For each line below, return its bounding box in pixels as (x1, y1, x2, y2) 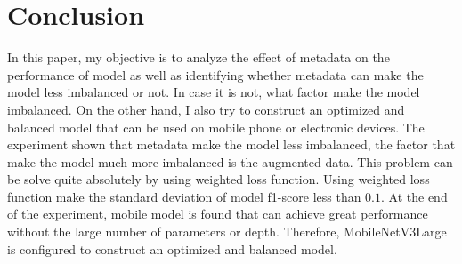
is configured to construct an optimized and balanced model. (7, 239, 337, 258)
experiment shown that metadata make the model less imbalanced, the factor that (7, 135, 456, 154)
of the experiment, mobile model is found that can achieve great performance (7, 204, 428, 223)
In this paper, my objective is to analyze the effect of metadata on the (7, 48, 390, 67)
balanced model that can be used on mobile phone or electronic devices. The (7, 117, 425, 136)
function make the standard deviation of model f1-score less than (7, 187, 361, 205)
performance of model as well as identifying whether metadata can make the (7, 65, 424, 84)
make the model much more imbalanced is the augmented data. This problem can (7, 152, 453, 171)
